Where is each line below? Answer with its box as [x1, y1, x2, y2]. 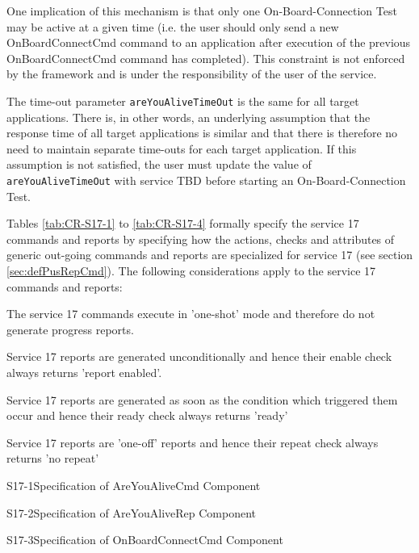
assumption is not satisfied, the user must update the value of [6, 156, 312, 173]
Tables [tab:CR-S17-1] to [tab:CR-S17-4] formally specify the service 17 [6, 215, 359, 232]
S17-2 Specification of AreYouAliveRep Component [6, 504, 257, 521]
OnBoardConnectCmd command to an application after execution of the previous [6, 34, 411, 51]
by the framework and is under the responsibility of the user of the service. [6, 65, 377, 82]
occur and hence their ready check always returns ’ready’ [6, 407, 288, 424]
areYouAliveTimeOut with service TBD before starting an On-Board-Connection [6, 172, 406, 188]
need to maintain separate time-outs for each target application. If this [6, 140, 357, 157]
